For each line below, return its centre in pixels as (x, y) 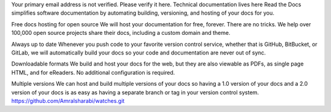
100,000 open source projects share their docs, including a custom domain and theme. (121, 33)
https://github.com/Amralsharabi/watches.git (68, 100)
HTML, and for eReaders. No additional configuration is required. (93, 72)
